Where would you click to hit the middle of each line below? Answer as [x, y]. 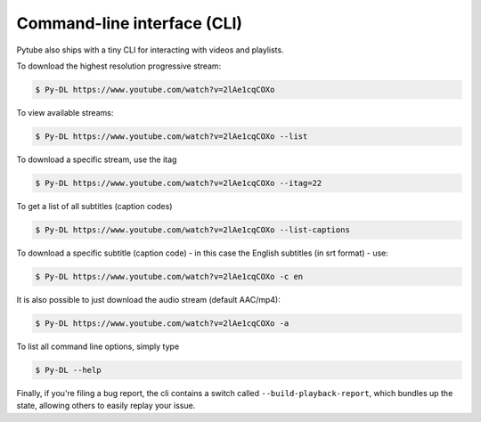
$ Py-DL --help [68, 370]
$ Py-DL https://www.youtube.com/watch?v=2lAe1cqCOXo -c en [169, 276]
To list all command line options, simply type [98, 346]
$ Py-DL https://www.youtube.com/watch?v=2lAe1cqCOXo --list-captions [193, 230]
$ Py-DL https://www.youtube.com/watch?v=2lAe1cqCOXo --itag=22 [179, 183]
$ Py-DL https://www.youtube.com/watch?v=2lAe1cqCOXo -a [162, 323]
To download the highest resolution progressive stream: [119, 66]
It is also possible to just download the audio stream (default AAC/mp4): [148, 299]
